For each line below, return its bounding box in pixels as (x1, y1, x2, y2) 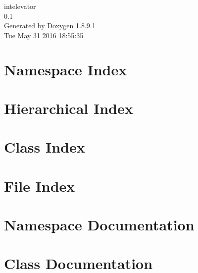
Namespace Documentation (4, 215, 195, 235)
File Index (4, 175, 75, 196)
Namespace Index (4, 59, 127, 79)
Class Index (4, 137, 85, 157)
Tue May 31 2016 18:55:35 (4, 30, 84, 40)
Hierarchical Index (4, 98, 133, 118)
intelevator (4, 1, 36, 11)
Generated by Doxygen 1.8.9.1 (4, 20, 96, 31)
